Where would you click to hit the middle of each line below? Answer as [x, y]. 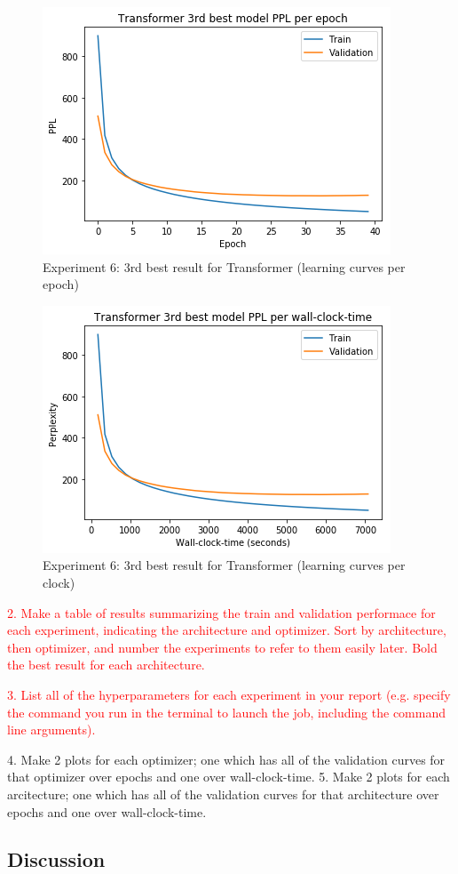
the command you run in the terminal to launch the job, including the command [227, 712]
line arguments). [51, 730]
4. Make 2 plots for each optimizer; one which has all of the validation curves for [226, 759]
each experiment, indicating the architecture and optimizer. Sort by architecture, [227, 630]
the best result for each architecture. [106, 665]
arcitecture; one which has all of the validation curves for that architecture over [223, 794]
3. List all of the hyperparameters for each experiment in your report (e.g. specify [229, 694]
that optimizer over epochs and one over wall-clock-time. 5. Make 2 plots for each [229, 777]
